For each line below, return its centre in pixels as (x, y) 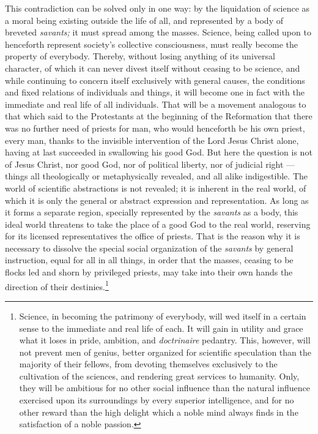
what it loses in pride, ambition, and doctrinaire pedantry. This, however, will (165, 340)
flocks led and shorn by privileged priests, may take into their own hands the (149, 272)
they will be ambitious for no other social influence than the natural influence (165, 388)
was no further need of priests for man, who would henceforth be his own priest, (155, 128)
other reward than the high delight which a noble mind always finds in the (159, 412)
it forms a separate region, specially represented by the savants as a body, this (152, 212)
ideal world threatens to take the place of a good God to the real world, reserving (158, 224)
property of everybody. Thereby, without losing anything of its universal (140, 56)
